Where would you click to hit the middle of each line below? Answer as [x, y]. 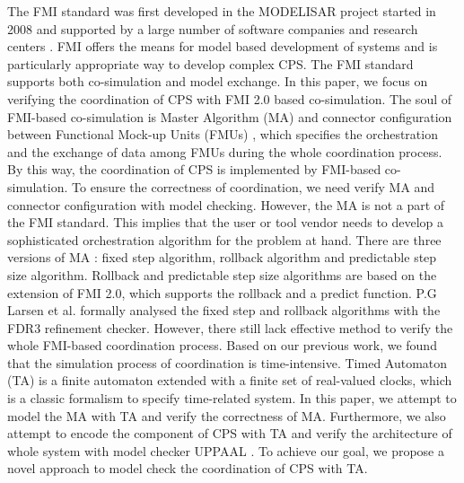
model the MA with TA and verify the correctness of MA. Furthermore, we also [227, 415]
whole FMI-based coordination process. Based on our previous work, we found [222, 345]
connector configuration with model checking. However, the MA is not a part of [226, 204]
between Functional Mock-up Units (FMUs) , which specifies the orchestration [223, 134]
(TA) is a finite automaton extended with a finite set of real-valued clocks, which [230, 380]
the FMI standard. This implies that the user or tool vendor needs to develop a [226, 222]
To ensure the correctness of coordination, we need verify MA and [254, 186]
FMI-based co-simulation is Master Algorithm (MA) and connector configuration [230, 116]
